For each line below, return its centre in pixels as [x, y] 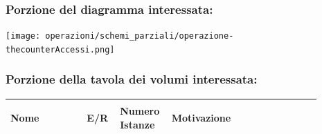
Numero [140, 111]
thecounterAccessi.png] [60, 49]
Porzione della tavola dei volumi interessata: [132, 79]
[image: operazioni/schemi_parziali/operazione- [120, 36]
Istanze [137, 125]
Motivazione [201, 118]
